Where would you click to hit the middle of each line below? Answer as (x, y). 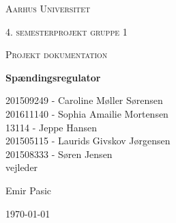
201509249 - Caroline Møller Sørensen (84, 100)
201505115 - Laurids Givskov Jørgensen (88, 141)
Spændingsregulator (53, 77)
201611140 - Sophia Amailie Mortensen (87, 113)
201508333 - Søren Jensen (59, 154)
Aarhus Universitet (48, 8)
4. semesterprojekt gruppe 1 (67, 31)
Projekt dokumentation (57, 54)
